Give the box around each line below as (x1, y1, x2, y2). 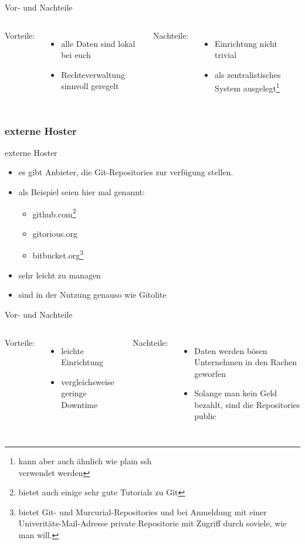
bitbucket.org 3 (32, 247, 83, 261)
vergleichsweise (61, 375, 114, 387)
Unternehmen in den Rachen (194, 356, 297, 368)
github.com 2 (32, 206, 76, 220)
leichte (61, 344, 84, 356)
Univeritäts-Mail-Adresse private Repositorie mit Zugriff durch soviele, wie (18, 517, 287, 529)
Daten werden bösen (194, 344, 267, 356)
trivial (215, 49, 237, 61)
